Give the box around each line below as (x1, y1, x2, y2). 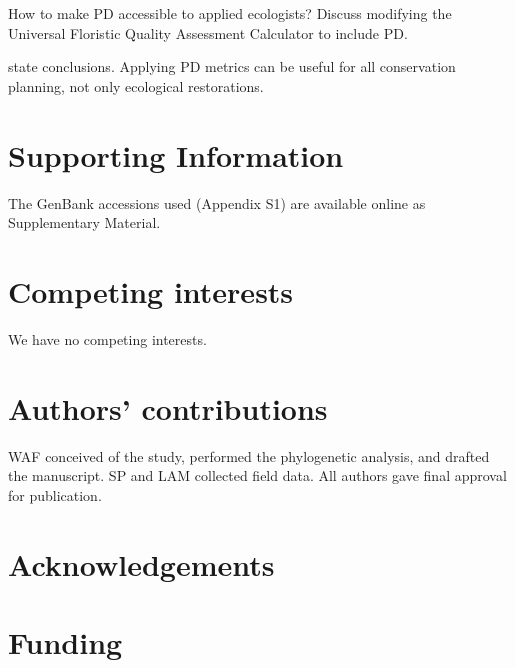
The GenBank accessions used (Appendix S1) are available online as (8, 192, 426, 213)
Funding (8, 621, 123, 662)
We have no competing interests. (8, 328, 207, 349)
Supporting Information (8, 134, 344, 175)
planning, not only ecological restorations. (8, 75, 264, 96)
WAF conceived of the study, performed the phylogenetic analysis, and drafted (8, 445, 490, 466)
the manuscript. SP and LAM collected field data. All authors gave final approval (8, 465, 507, 486)
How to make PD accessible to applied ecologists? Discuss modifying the (8, 3, 452, 23)
